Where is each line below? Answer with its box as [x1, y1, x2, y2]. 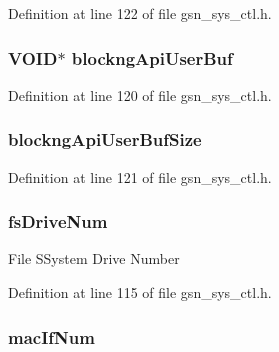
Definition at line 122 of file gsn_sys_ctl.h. [8, 3, 272, 23]
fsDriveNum [8, 209, 108, 234]
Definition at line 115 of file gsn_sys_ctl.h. [8, 282, 272, 303]
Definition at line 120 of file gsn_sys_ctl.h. [8, 84, 272, 105]
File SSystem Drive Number [8, 248, 180, 269]
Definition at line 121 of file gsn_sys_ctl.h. [8, 166, 272, 187]
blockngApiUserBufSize [8, 127, 202, 152]
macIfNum [8, 324, 95, 349]
